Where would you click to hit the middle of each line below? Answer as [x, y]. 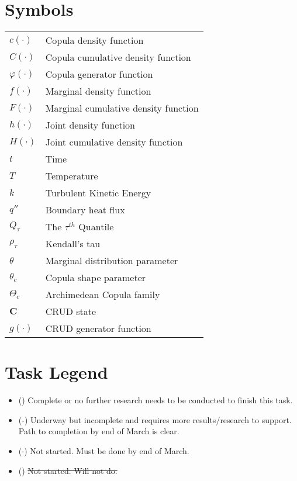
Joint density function [90, 125]
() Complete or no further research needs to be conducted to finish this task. [156, 400]
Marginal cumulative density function [122, 108]
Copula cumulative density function [118, 57]
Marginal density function [98, 91]
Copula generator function [99, 74]
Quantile [96, 227]
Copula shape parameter [96, 278]
